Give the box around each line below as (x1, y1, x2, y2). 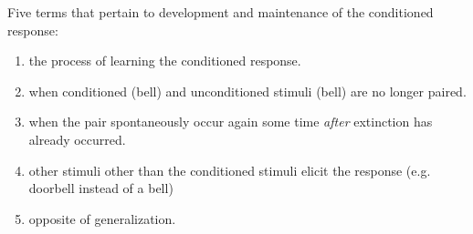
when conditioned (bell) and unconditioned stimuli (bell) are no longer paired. (28, 81, 467, 100)
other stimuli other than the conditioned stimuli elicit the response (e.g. (28, 160, 431, 179)
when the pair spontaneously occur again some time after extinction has (28, 112, 433, 131)
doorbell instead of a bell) (28, 178, 173, 198)
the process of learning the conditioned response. (28, 51, 301, 70)
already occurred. (28, 129, 126, 148)
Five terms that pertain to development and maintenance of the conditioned (7, 3, 434, 21)
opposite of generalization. (28, 209, 176, 228)
